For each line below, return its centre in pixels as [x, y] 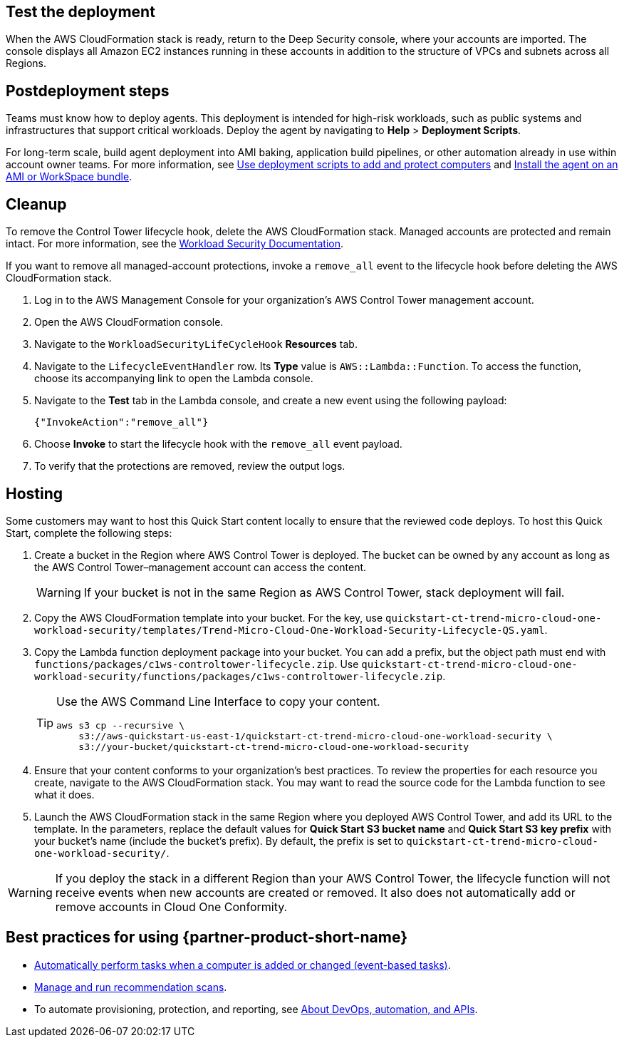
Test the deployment [80, 12]
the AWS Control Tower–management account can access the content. [201, 567]
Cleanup [36, 204]
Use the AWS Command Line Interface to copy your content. [218, 701]
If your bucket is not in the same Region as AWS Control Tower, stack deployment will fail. [324, 592]
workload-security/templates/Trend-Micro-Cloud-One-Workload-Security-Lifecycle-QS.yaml [290, 630]
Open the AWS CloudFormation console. [129, 322]
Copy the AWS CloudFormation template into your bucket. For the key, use [209, 617]
